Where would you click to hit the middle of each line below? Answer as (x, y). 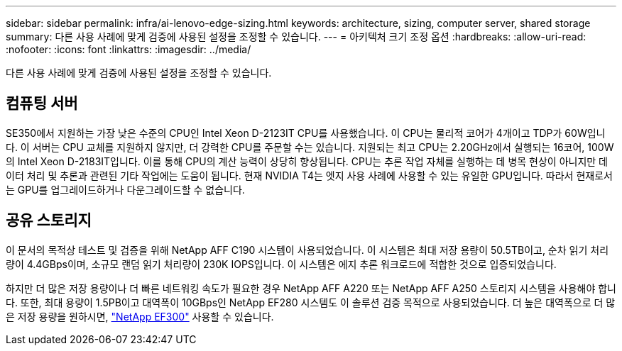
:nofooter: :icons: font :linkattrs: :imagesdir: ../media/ (129, 49)
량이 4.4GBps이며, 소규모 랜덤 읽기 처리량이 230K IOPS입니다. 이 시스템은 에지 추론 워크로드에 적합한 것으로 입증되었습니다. (281, 264)
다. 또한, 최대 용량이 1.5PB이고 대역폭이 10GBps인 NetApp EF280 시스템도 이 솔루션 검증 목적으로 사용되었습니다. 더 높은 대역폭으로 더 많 (311, 302)
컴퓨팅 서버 (42, 104)
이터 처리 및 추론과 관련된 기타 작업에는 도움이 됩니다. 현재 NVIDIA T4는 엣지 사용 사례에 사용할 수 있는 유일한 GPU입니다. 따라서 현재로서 (309, 175)
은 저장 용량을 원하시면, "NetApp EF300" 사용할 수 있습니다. (140, 316)
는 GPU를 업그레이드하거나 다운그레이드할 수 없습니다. (125, 189)
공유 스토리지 (49, 221)
